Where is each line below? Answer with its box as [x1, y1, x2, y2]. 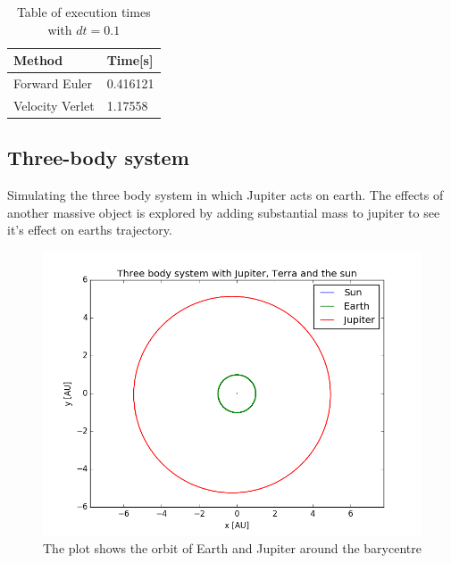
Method [13, 51, 63, 70]
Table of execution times [16, 3, 151, 21]
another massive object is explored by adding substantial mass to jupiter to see [7, 203, 440, 221]
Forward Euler [13, 74, 93, 93]
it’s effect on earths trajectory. [7, 220, 172, 239]
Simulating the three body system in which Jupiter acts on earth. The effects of [7, 186, 444, 204]
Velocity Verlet [13, 95, 95, 114]
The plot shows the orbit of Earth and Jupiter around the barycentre [43, 538, 422, 557]
